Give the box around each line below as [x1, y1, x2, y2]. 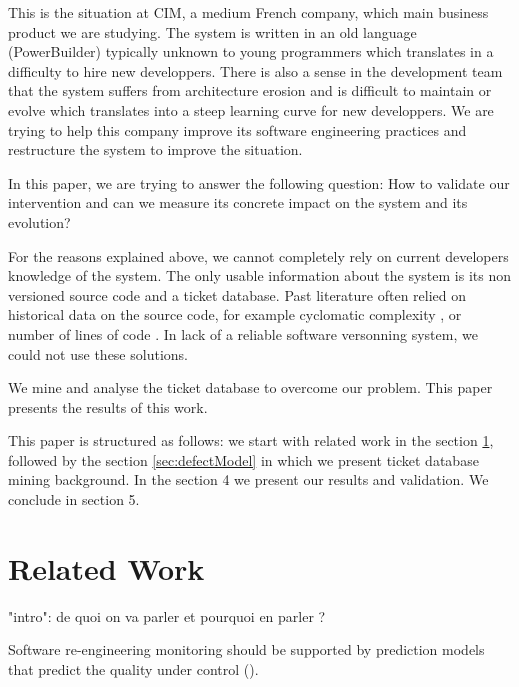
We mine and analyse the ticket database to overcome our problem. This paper [8, 377, 493, 398]
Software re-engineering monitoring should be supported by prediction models [8, 639, 485, 660]
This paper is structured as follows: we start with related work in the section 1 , [8, 430, 494, 451]
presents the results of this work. [8, 396, 208, 417]
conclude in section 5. [8, 489, 140, 510]
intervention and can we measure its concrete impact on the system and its [8, 192, 468, 213]
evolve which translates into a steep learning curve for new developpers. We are [8, 99, 494, 120]
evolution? [8, 211, 71, 232]
